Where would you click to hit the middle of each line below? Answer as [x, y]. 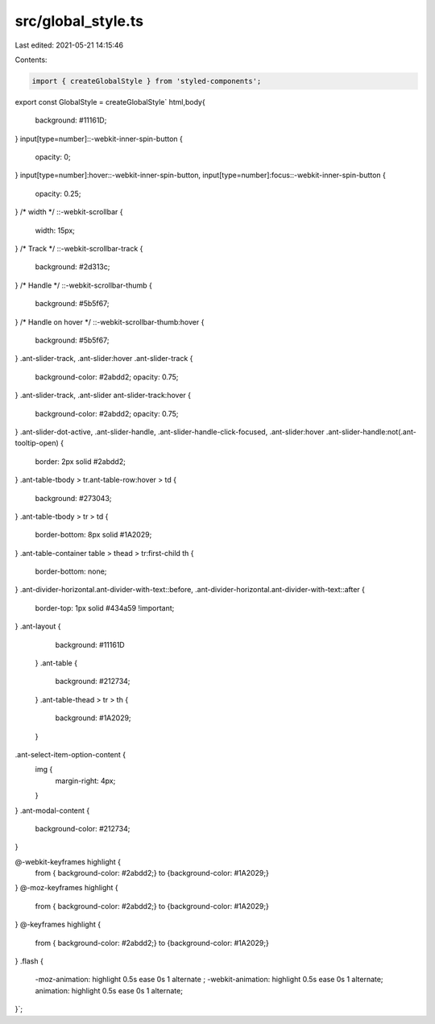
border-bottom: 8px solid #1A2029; [93, 535]
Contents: [31, 60]
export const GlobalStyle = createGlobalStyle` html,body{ [110, 102]
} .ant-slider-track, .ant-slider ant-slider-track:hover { [103, 396]
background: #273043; [73, 498]
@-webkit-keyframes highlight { [68, 861]
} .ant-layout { [38, 626]
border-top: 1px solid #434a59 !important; [105, 607]
